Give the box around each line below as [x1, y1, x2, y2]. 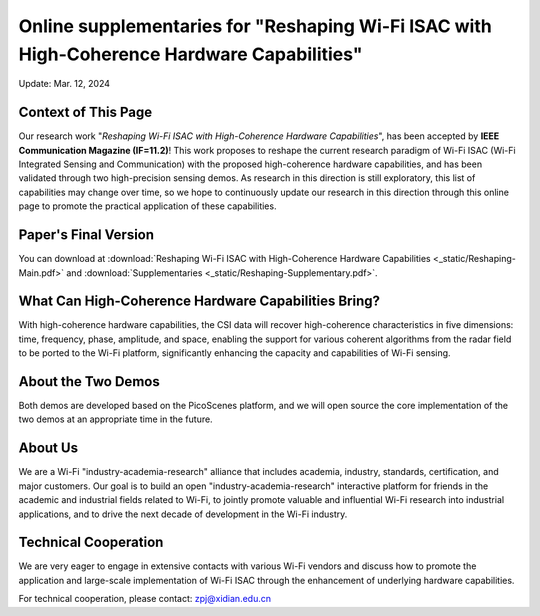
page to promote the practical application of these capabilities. [18, 200, 277, 212]
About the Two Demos [18, 373, 160, 390]
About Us [18, 440, 79, 457]
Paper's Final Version [18, 226, 155, 244]
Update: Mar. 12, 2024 [18, 78, 110, 90]
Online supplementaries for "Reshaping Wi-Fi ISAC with [18, 15, 492, 37]
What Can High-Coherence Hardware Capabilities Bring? [18, 293, 380, 310]
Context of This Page [18, 104, 153, 121]
